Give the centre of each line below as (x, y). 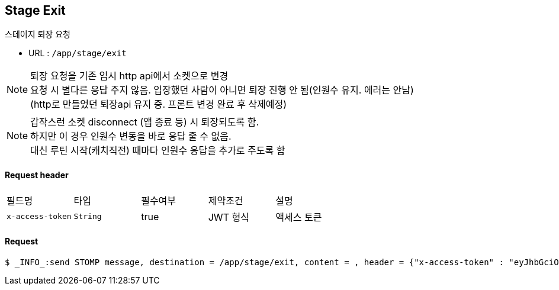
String (88, 217)
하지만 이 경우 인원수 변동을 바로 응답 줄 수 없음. (131, 136)
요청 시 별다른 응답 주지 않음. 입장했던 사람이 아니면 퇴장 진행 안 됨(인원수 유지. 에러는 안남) (222, 90)
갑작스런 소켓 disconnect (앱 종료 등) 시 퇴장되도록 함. (145, 122)
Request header (37, 175)
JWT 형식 (229, 217)
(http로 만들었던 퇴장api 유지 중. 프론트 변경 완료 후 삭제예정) (159, 104)
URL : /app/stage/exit (78, 53)
